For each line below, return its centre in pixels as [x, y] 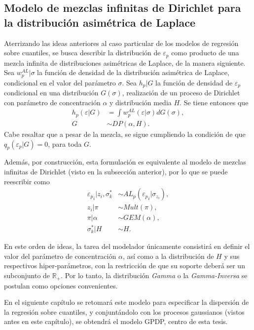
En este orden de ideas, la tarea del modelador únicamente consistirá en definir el [127, 246]
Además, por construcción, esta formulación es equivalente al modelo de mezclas [125, 162]
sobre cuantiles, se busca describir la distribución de [82, 53]
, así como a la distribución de [168, 256]
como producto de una [205, 53]
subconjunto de [27, 275]
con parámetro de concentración [52, 102]
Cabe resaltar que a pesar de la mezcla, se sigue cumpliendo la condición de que [125, 134]
